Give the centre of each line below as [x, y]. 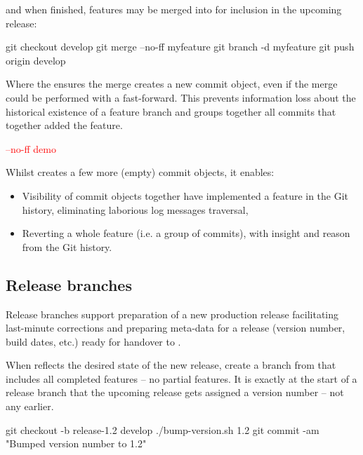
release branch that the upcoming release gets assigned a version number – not [175, 392]
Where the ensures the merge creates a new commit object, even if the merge [172, 84]
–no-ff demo [31, 148]
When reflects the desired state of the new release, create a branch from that [171, 365]
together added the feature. [64, 125]
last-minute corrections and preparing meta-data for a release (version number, [176, 328]
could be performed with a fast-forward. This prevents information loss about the [181, 97]
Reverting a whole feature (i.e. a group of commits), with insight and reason [186, 233]
